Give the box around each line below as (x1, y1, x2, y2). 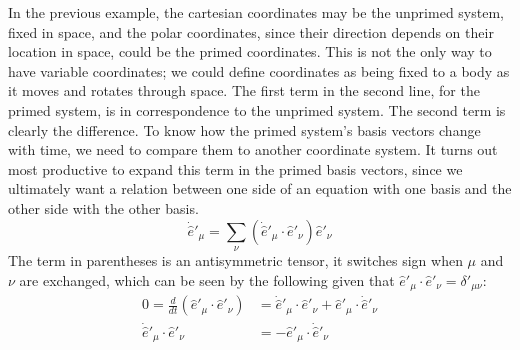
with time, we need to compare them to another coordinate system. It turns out (8, 139, 498, 160)
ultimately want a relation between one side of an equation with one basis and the (8, 178, 512, 199)
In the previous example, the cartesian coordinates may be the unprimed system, (8, 2, 504, 22)
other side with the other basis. (8, 197, 199, 218)
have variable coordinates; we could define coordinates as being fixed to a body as (8, 60, 510, 81)
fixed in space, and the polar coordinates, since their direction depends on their (8, 21, 494, 42)
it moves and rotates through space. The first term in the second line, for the (8, 80, 480, 101)
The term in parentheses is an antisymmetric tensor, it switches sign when (8, 249, 463, 270)
